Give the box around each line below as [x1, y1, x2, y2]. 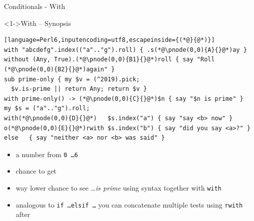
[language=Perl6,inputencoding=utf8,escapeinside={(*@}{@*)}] [4, 36, 215, 44]
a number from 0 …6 [15, 149, 78, 159]
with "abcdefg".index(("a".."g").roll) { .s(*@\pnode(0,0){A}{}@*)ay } [4, 46, 247, 53]
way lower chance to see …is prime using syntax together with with [15, 182, 222, 193]
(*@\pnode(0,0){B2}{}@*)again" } [4, 65, 115, 73]
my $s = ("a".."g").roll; [4, 105, 90, 112]
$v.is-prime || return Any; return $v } [11, 85, 147, 93]
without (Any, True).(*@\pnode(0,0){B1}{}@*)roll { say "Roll [4, 56, 215, 63]
